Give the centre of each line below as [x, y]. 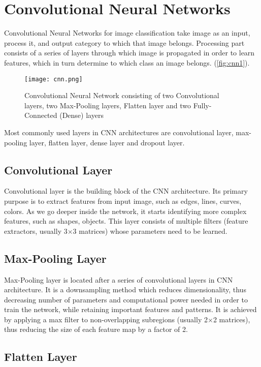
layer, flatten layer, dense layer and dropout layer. [107, 142]
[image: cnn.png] [54, 79]
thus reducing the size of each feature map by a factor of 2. [96, 329]
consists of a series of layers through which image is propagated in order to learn [129, 53]
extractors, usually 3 [36, 231]
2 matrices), [232, 319]
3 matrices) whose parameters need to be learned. [150, 231]
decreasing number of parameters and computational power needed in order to [126, 299]
